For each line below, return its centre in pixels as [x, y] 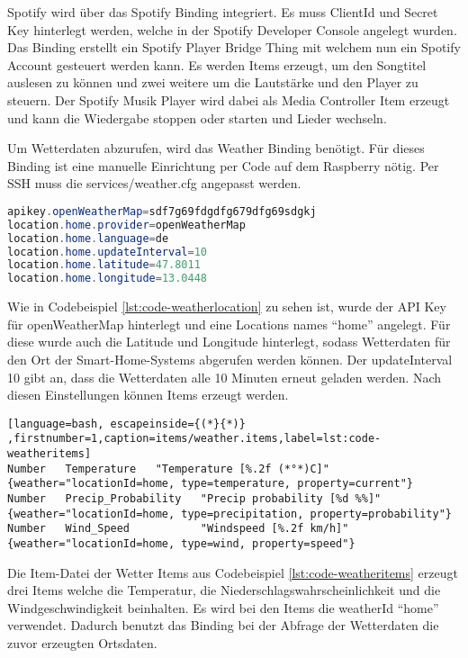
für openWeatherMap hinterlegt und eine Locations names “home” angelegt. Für [229, 324]
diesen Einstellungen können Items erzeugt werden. [148, 395]
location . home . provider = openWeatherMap [126, 225]
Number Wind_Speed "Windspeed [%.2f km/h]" [178, 529]
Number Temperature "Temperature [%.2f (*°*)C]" [168, 469]
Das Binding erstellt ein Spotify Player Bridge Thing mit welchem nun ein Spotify [234, 47]
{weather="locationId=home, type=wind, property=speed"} [181, 544]
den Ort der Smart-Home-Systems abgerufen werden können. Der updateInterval [230, 359]
